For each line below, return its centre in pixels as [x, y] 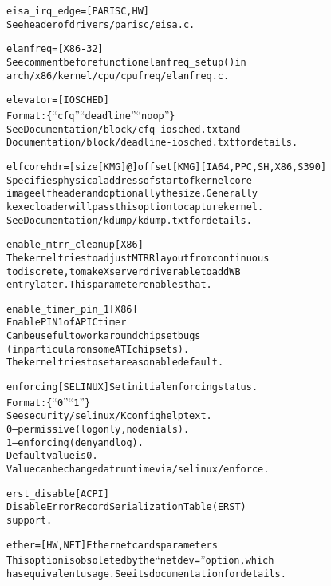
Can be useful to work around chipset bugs [104, 336]
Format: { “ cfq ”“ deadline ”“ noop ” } [91, 114]
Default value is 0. [52, 456]
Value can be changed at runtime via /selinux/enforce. [138, 470]
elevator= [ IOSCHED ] [58, 100]
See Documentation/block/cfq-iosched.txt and [124, 129]
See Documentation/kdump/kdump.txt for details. [129, 220]
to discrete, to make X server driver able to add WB [124, 271]
